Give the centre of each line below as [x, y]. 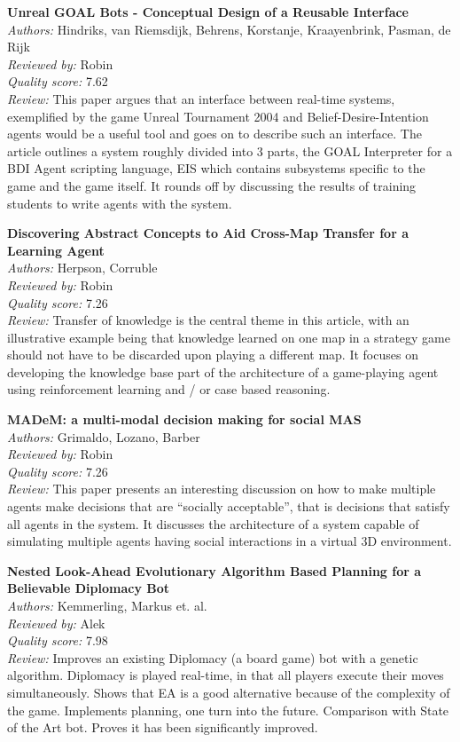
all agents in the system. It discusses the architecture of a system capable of [213, 523]
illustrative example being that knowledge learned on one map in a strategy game [229, 337]
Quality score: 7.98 [58, 640]
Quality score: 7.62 [58, 81]
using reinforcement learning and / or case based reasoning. [169, 389]
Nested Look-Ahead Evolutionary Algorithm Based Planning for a [214, 570]
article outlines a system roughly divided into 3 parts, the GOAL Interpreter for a [230, 150]
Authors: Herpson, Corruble [82, 268]
